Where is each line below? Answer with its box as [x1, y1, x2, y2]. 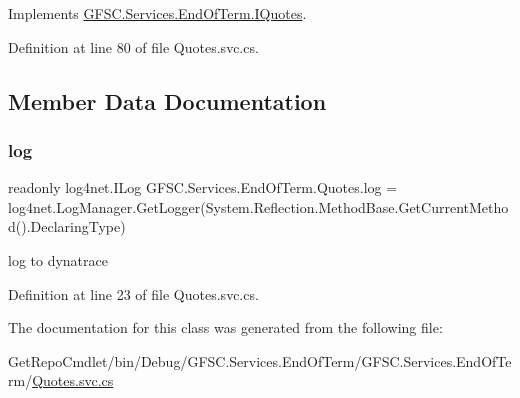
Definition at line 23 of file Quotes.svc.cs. [8, 283, 259, 304]
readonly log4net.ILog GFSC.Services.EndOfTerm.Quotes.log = [8, 177, 398, 198]
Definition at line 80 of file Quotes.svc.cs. [8, 36, 259, 57]
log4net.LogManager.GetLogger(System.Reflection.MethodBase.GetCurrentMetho [8, 196, 509, 217]
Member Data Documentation [8, 85, 327, 116]
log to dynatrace [8, 249, 108, 270]
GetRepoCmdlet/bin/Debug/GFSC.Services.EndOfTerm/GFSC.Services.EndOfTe [8, 350, 512, 371]
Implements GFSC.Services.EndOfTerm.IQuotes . [8, 3, 307, 23]
